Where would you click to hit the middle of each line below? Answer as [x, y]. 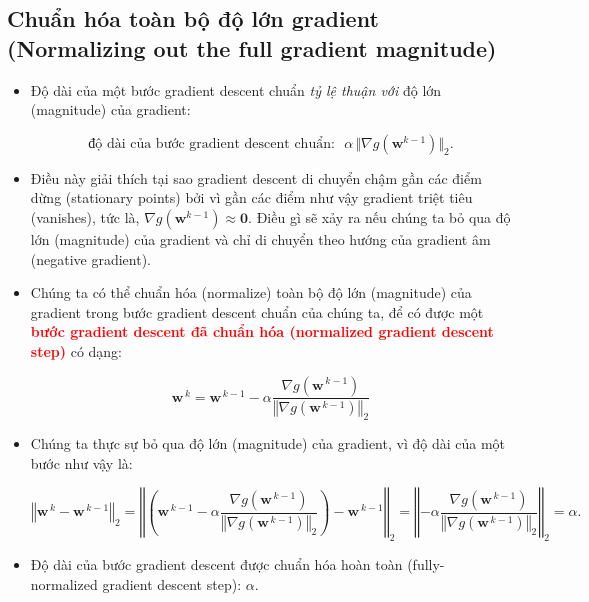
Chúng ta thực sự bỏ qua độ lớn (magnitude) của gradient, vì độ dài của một [268, 443]
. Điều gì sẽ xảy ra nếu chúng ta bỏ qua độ [379, 216]
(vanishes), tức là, [85, 216]
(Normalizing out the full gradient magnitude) [252, 47]
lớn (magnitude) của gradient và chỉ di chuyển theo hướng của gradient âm [260, 238]
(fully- [426, 564]
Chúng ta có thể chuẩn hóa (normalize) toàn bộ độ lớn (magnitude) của [251, 292]
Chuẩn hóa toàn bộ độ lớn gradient [193, 18]
